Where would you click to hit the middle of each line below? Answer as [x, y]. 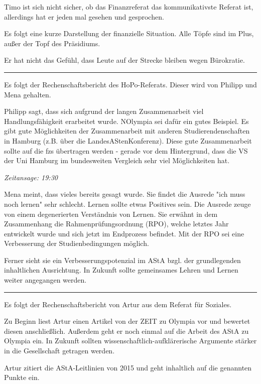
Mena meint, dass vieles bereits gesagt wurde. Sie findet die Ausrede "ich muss [125, 194]
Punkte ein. [22, 377]
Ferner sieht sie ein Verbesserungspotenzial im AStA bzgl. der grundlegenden [122, 260]
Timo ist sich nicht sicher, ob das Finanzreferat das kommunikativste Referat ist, [129, 7]
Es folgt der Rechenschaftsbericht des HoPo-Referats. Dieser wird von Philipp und [130, 84]
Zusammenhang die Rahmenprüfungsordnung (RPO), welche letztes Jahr [116, 224]
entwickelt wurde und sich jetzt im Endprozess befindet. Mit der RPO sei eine [124, 233]
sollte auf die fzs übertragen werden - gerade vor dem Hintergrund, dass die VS [126, 150]
